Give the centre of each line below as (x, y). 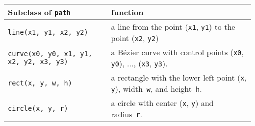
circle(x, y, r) (38, 108)
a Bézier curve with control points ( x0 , (177, 52)
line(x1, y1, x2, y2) (48, 32)
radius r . (127, 114)
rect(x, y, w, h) (40, 83)
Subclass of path (39, 12)
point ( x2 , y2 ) (135, 38)
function (127, 12)
